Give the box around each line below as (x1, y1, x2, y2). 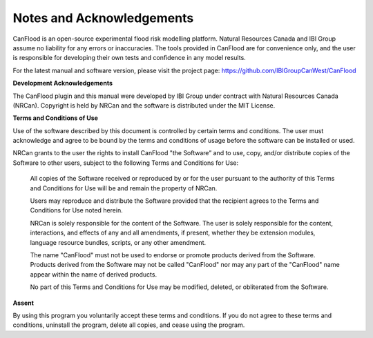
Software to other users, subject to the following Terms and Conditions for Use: (12, 159, 238, 167)
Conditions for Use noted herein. (30, 206, 124, 215)
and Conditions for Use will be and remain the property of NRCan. (30, 183, 218, 192)
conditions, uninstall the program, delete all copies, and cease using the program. (12, 321, 245, 329)
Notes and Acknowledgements (12, 10, 194, 26)
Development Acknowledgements (12, 79, 113, 88)
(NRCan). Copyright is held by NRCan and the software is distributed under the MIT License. (12, 101, 276, 110)
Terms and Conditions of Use (12, 114, 98, 122)
